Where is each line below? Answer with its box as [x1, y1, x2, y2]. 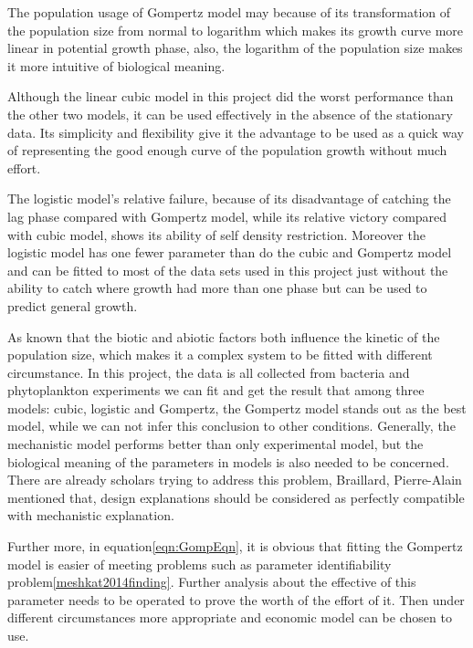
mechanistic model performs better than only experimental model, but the [7, 434, 424, 454]
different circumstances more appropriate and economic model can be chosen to [7, 608, 452, 627]
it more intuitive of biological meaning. [7, 56, 226, 75]
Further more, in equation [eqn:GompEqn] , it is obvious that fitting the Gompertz [7, 537, 463, 556]
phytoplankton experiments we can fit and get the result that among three [7, 381, 425, 400]
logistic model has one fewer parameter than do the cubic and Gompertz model [7, 243, 452, 262]
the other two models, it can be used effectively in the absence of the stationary [7, 104, 453, 123]
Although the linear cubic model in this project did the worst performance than [7, 87, 454, 106]
